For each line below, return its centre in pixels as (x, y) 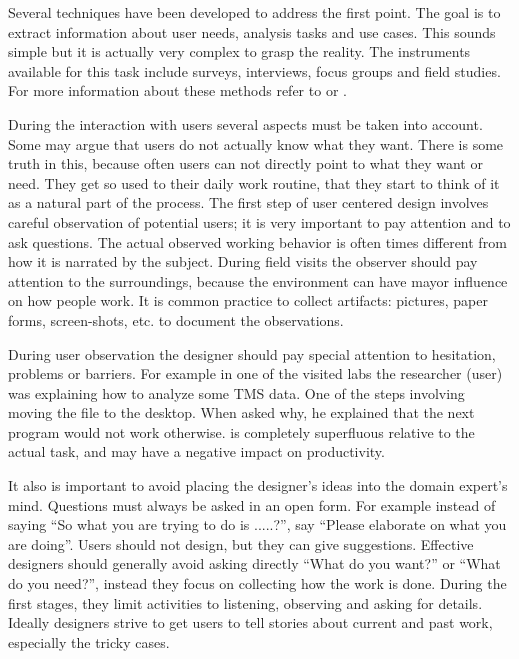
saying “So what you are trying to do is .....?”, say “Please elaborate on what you (257, 524)
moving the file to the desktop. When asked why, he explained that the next (241, 412)
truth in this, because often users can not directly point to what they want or (245, 163)
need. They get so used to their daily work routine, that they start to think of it (254, 182)
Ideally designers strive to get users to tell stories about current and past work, (250, 622)
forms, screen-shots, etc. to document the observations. (176, 319)
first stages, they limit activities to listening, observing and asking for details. (245, 602)
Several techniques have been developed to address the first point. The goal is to (254, 12)
